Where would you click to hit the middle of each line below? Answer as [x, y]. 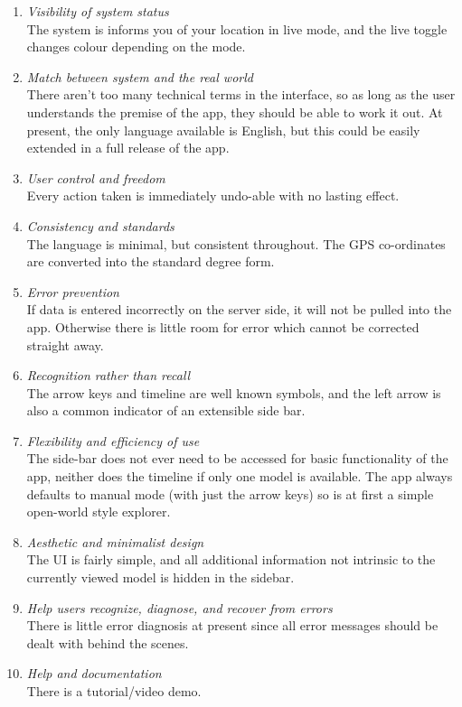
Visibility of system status [98, 11]
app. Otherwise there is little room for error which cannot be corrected [223, 326]
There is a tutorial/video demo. [114, 691]
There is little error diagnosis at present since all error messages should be [232, 625]
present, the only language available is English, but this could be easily [223, 130]
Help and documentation [94, 673]
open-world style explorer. [99, 512]
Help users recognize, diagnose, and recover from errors [179, 607]
